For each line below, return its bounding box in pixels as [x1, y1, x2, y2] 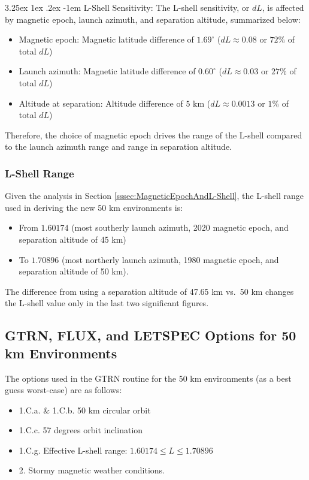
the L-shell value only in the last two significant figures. [5, 297, 209, 309]
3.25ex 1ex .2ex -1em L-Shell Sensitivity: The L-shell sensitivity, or [5, 1, 250, 13]
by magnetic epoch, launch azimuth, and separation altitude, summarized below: [5, 13, 301, 25]
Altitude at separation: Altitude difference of [19, 96, 183, 109]
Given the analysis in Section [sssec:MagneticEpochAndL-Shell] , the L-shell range [5, 189, 304, 202]
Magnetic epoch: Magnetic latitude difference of [19, 33, 194, 46]
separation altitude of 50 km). [19, 265, 129, 277]
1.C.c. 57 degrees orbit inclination [19, 424, 143, 436]
